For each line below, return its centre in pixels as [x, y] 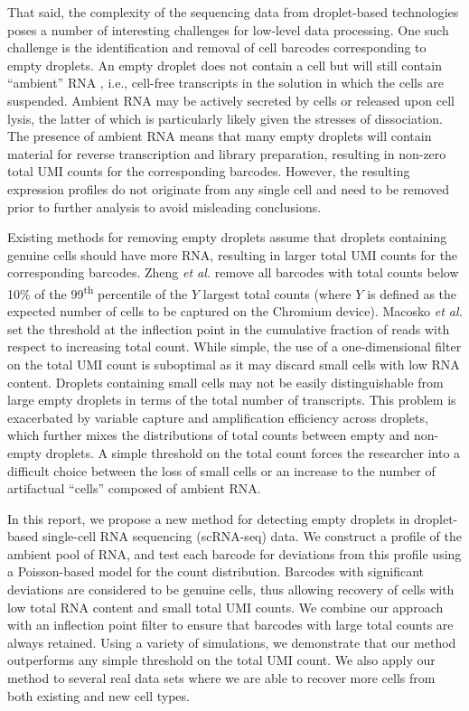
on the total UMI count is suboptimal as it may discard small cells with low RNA [234, 364]
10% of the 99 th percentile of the [98, 292]
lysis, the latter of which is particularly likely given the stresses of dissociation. [225, 118]
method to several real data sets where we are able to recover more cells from [221, 678]
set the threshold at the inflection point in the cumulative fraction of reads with [229, 328]
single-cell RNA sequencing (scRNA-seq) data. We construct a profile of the [252, 536]
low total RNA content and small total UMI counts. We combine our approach [225, 607]
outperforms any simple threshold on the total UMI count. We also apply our [221, 660]
